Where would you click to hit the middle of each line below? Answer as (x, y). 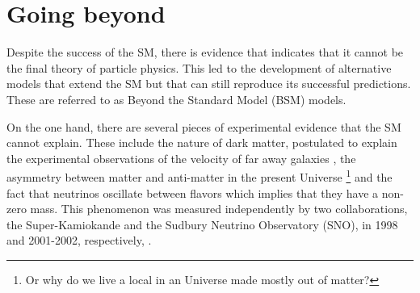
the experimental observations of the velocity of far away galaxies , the (181, 158)
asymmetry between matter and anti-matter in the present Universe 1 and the (199, 176)
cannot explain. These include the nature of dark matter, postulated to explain (202, 142)
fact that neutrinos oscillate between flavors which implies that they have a (193, 193)
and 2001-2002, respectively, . (79, 240)
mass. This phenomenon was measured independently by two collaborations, (219, 209)
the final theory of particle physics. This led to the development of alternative (199, 67)
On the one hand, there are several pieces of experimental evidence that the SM (204, 126)
